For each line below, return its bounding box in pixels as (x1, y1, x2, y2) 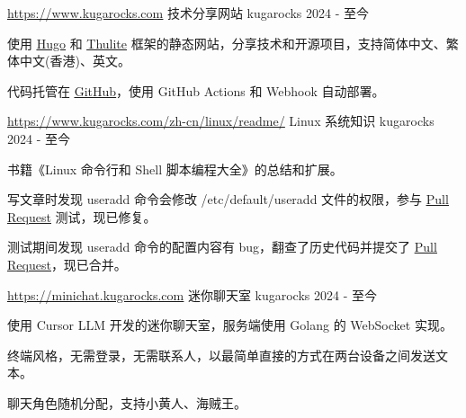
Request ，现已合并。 (7, 254, 127, 273)
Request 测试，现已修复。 (7, 207, 157, 226)
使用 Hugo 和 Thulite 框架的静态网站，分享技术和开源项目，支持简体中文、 (7, 33, 446, 52)
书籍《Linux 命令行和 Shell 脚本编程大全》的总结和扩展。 (7, 159, 343, 178)
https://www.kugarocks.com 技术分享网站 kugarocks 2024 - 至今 (7, 4, 370, 22)
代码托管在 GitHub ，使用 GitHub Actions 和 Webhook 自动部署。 (7, 81, 385, 100)
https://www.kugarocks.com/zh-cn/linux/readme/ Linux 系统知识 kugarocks (7, 111, 435, 130)
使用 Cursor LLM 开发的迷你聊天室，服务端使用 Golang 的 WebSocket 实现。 (7, 316, 453, 334)
